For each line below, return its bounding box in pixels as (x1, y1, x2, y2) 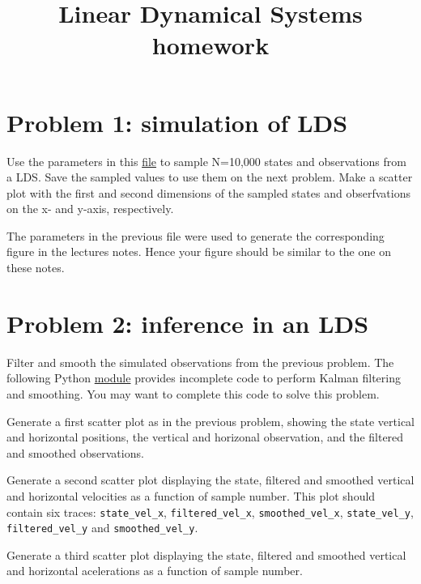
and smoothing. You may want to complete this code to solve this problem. (6, 385, 380, 402)
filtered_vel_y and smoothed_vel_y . (6, 519, 198, 536)
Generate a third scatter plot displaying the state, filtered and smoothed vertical (6, 546, 406, 563)
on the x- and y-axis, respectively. (6, 200, 174, 217)
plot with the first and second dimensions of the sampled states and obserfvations (6, 184, 410, 201)
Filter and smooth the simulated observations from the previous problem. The (6, 353, 394, 370)
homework (151, 28, 270, 62)
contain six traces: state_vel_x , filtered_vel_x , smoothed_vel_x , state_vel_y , (6, 503, 414, 520)
